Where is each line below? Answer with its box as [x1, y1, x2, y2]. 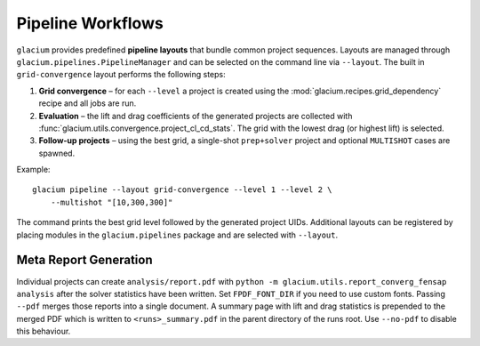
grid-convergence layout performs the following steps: [16, 69, 226, 80]
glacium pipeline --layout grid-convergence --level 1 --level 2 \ [32, 185, 332, 195]
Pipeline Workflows [16, 13, 164, 33]
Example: [16, 165, 51, 175]
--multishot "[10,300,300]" [50, 197, 173, 207]
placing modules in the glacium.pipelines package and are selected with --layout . [16, 229, 338, 240]
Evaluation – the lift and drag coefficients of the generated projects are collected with [38, 110, 353, 121]
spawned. [38, 148, 76, 158]
